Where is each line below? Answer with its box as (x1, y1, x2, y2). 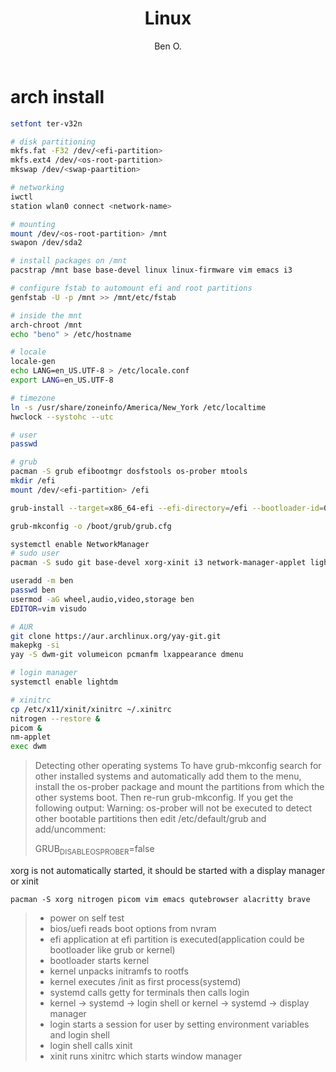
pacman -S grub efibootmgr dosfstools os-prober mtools (10, 467, 248, 477)
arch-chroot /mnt (10, 320, 83, 330)
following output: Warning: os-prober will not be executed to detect (34, 802, 313, 814)
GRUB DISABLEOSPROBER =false (34, 843, 155, 857)
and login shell (49, 1028, 110, 1041)
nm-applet (10, 732, 52, 742)
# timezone (10, 393, 56, 403)
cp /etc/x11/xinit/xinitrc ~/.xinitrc (10, 704, 172, 714)
